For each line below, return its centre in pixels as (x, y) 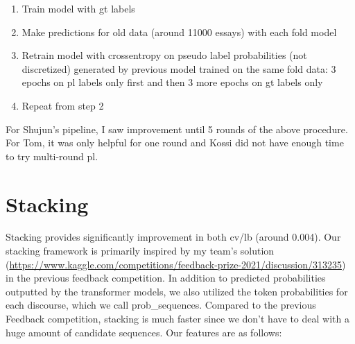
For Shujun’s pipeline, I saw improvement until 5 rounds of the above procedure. (177, 129)
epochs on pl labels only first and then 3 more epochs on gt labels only (172, 82)
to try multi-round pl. (52, 156)
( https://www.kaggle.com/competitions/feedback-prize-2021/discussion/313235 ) (176, 264)
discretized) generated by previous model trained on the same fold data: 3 (179, 68)
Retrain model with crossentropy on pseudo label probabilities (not (164, 55)
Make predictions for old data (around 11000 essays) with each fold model (179, 32)
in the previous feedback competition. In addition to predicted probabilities (166, 278)
